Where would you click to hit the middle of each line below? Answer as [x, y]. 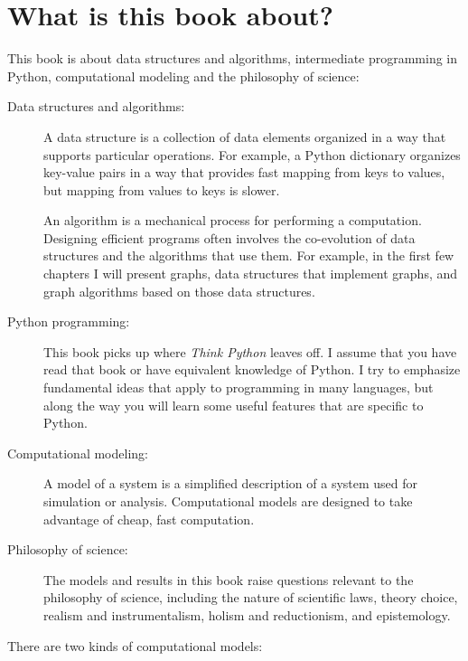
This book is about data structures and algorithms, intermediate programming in [233, 58]
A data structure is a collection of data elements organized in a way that [245, 136]
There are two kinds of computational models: [135, 645]
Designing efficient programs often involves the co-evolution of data [229, 237]
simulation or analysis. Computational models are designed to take [228, 501]
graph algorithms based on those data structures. [179, 291]
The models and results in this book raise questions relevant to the [229, 579]
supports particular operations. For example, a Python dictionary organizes [252, 154]
